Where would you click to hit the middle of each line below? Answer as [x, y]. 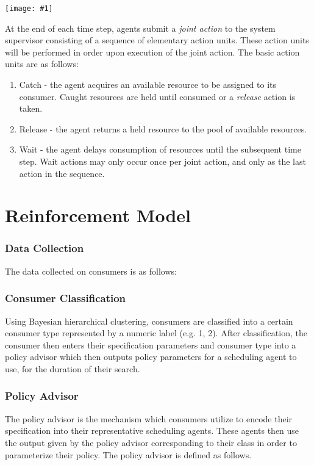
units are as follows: [42, 64]
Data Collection [45, 248]
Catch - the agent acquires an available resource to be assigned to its [148, 85]
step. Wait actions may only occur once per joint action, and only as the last [162, 161]
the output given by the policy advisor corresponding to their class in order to [151, 442]
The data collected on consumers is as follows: [91, 271]
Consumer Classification [66, 298]
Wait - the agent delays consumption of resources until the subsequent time [160, 149]
